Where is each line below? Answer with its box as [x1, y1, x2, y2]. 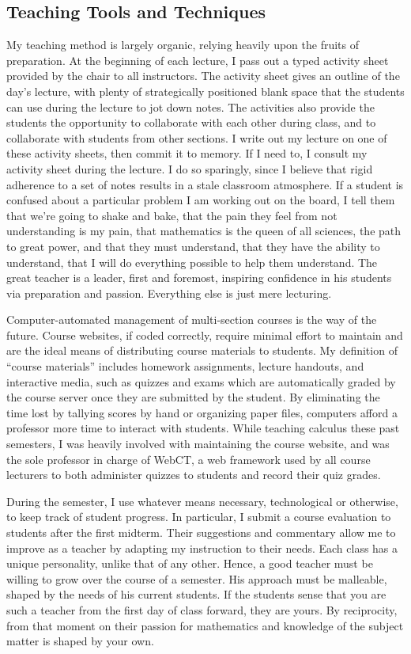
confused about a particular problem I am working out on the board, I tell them [6, 192, 395, 208]
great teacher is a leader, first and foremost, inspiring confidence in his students [6, 269, 392, 286]
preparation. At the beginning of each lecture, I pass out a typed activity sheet [6, 51, 389, 68]
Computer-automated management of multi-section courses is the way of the [6, 311, 377, 328]
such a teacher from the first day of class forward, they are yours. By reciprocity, [6, 601, 398, 618]
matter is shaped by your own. [6, 633, 154, 649]
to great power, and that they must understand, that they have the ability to [6, 238, 380, 254]
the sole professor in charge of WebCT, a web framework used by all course [6, 451, 371, 467]
